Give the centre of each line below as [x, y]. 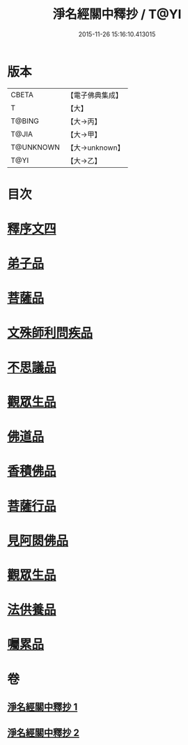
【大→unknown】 [95, 148]
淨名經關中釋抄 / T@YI [117, 14]
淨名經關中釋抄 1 [42, 707]
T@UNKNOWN [36, 147]
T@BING [25, 121]
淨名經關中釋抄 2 [44, 733]
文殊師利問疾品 [50, 333]
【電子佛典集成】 [95, 95]
